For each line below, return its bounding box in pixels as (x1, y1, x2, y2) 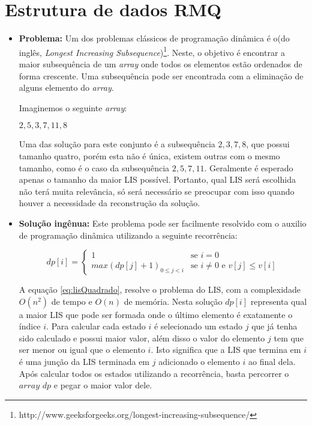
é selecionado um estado (154, 320, 243, 332)
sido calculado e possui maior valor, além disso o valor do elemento (19, 331, 265, 344)
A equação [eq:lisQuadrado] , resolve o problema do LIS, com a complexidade (19, 283, 301, 296)
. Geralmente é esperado (204, 161, 293, 174)
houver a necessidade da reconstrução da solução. (19, 197, 200, 209)
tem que (274, 331, 304, 344)
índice (19, 320, 41, 332)
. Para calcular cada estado (46, 320, 146, 332)
